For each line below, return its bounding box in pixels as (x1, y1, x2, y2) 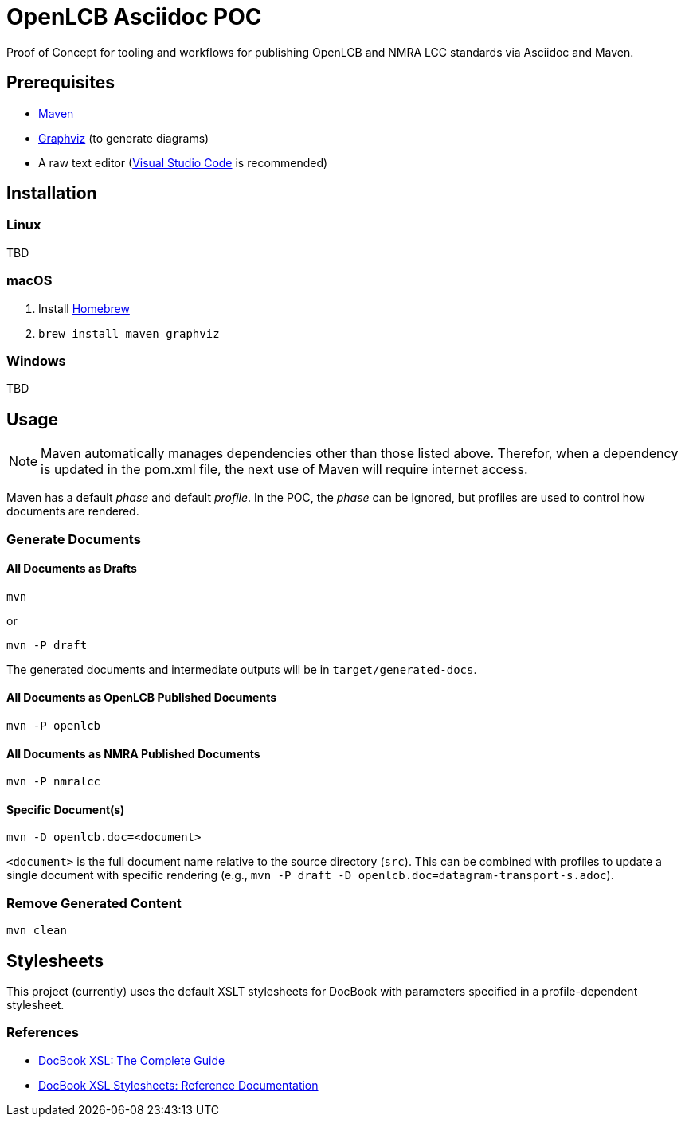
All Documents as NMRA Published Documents (6, 746, 260, 761)
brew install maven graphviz (38, 327, 220, 340)
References (6, 1024, 79, 1041)
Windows (6, 352, 66, 369)
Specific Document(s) (6, 802, 125, 816)
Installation (6, 183, 97, 204)
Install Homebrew (38, 301, 130, 315)
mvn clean (6, 924, 67, 937)
